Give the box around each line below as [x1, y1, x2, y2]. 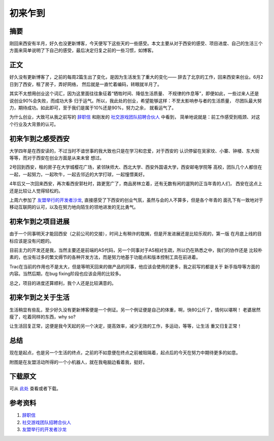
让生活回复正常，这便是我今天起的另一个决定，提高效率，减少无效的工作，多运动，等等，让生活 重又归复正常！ [9, 323, 242, 329]
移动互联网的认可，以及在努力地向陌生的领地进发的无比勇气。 [9, 204, 139, 210]
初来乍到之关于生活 [9, 293, 70, 302]
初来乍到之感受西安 [9, 134, 70, 143]
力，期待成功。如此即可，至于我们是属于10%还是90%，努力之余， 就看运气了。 [9, 105, 177, 111]
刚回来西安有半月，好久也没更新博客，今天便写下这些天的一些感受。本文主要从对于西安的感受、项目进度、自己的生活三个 [9, 41, 263, 47]
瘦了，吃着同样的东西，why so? [9, 314, 76, 320]
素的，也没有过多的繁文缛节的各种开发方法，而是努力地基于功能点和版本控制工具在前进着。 [9, 254, 200, 260]
